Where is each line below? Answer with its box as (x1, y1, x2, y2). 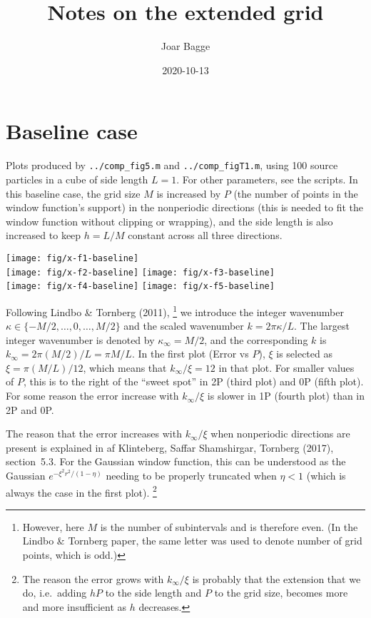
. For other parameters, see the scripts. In (176, 171, 358, 186)
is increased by (156, 186, 221, 201)
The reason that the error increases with (6, 426, 182, 441)
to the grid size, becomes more (214, 585, 348, 600)
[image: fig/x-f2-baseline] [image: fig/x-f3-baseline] (6, 267, 275, 278)
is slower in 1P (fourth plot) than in (207, 388, 365, 403)
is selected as (276, 346, 332, 361)
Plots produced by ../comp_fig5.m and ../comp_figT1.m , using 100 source (6, 158, 338, 173)
